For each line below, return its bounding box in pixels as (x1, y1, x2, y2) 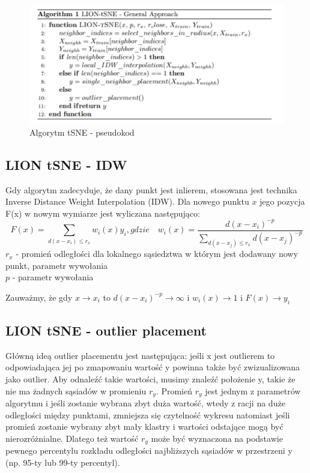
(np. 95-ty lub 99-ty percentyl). (5, 456, 120, 468)
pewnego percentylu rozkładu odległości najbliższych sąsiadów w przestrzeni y (5, 444, 293, 457)
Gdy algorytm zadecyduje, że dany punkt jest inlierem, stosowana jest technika (5, 183, 297, 196)
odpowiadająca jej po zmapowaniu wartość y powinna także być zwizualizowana (5, 361, 300, 373)
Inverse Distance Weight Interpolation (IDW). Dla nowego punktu (5, 195, 249, 208)
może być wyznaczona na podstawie (151, 432, 283, 444)
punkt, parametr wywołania (5, 259, 108, 271)
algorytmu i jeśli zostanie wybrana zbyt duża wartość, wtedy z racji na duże (5, 397, 285, 409)
